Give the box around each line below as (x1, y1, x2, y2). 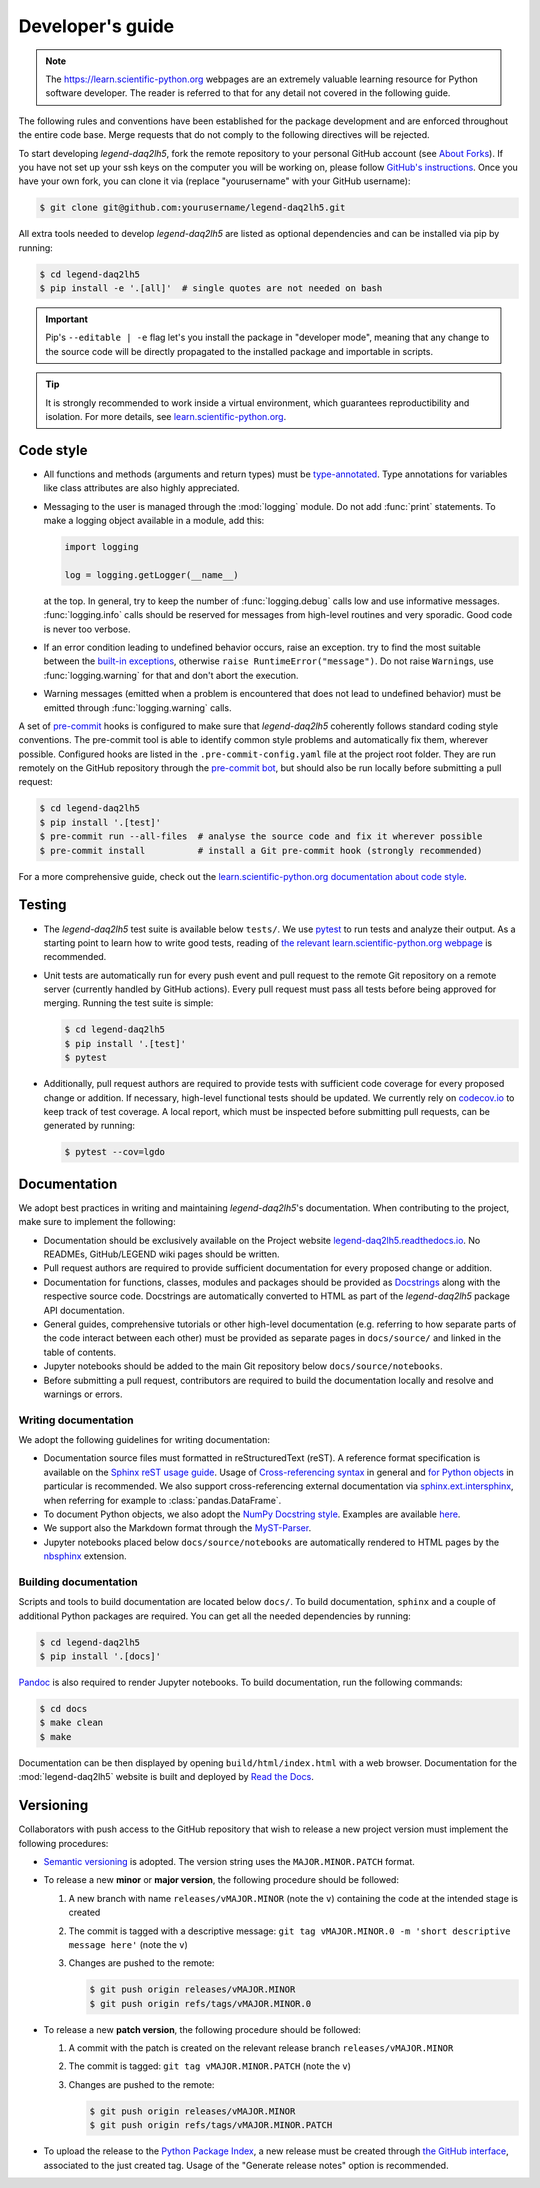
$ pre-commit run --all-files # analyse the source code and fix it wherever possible (39, 831, 483, 842)
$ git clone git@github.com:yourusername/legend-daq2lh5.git (39, 202, 346, 214)
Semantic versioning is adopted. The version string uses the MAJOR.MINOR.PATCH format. (43, 1855, 415, 1867)
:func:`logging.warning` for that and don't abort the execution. (43, 669, 299, 681)
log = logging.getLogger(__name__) (64, 569, 239, 580)
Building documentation (18, 1575, 139, 1589)
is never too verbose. (43, 623, 131, 635)
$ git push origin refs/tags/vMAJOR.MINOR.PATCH (89, 2120, 333, 2131)
